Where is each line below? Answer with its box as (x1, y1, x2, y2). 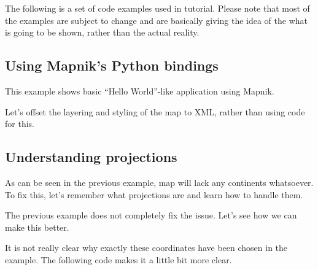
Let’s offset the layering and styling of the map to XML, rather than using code (5, 105, 305, 118)
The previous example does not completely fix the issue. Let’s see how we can (5, 209, 297, 222)
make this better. (5, 220, 69, 233)
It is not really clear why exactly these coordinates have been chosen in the (5, 241, 288, 254)
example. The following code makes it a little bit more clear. (5, 253, 232, 266)
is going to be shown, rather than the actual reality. (5, 26, 200, 39)
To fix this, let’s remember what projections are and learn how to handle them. (5, 188, 303, 201)
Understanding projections (5, 147, 177, 166)
